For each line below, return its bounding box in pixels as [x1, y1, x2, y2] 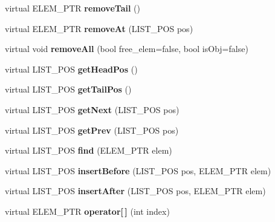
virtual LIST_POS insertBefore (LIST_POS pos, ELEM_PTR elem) [5, 164, 271, 177]
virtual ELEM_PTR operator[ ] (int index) [5, 204, 170, 217]
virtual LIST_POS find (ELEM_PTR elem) [5, 144, 172, 157]
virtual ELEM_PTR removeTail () [5, 2, 140, 14]
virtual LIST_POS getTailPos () [5, 83, 132, 96]
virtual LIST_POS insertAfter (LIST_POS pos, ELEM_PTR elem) [5, 184, 266, 197]
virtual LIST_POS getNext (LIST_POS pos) [5, 103, 180, 116]
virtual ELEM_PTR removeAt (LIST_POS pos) [5, 22, 193, 34]
